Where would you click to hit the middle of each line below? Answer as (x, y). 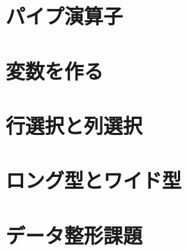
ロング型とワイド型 (94, 180)
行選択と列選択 (74, 125)
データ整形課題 (74, 235)
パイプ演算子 (65, 16)
